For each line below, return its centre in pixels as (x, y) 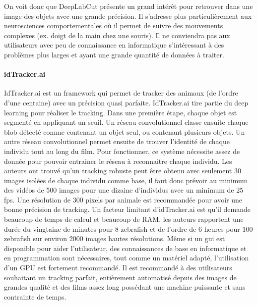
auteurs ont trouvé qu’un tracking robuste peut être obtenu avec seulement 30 (123, 171)
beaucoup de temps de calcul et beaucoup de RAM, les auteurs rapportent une (124, 219)
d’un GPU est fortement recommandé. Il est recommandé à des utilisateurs (118, 268)
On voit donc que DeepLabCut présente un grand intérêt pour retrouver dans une (128, 6)
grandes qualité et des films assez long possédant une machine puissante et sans (125, 287)
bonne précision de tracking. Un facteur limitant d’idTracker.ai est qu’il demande (127, 209)
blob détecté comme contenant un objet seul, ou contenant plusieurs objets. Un (125, 131)
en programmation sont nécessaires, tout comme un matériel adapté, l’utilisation (127, 258)
